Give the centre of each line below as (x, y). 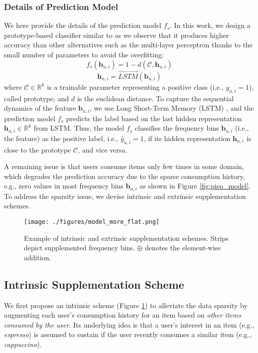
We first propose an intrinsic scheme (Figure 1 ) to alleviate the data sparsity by (126, 305)
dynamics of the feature (40, 108)
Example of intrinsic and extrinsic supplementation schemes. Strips (126, 238)
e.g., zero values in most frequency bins (64, 186)
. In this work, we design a (210, 25)
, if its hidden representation (187, 138)
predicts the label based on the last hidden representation (154, 118)
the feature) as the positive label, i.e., (61, 138)
